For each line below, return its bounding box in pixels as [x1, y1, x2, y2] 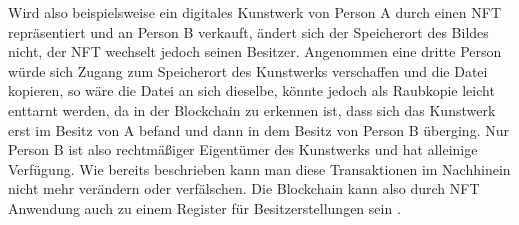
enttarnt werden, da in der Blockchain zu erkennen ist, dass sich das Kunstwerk [8, 99, 496, 120]
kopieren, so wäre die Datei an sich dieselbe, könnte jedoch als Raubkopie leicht [8, 80, 495, 101]
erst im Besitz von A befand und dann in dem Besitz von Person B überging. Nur [8, 119, 509, 140]
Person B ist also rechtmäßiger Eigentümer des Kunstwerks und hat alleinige [8, 139, 478, 160]
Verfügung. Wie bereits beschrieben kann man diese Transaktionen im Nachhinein [8, 158, 511, 179]
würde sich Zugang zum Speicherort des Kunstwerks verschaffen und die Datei [8, 60, 488, 81]
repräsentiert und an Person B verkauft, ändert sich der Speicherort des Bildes [8, 21, 489, 42]
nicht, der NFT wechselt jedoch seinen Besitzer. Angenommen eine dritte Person [8, 41, 502, 62]
